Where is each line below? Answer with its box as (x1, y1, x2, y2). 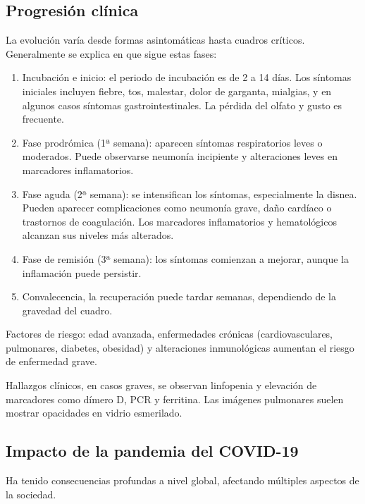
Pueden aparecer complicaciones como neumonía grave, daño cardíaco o (22, 200, 332, 215)
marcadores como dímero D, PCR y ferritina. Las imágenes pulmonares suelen (6, 391, 344, 406)
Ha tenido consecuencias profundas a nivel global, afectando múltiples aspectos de (6, 473, 359, 488)
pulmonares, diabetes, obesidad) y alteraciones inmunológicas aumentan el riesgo (6, 340, 354, 355)
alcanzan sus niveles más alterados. (22, 228, 174, 242)
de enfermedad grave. (6, 354, 97, 369)
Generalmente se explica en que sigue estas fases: (6, 46, 217, 61)
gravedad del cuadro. (22, 302, 113, 317)
